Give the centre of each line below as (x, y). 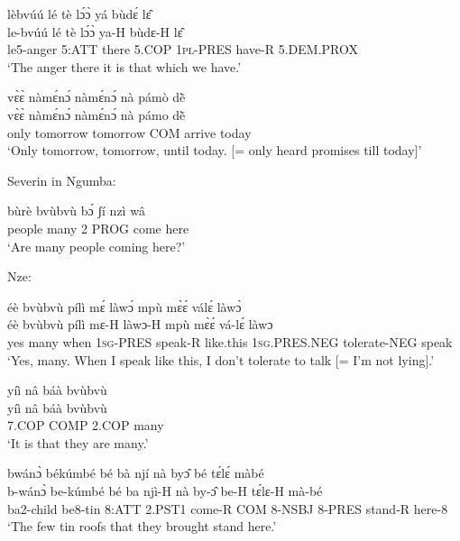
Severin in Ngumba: (62, 180)
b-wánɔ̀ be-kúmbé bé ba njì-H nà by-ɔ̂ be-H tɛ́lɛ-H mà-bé (165, 491)
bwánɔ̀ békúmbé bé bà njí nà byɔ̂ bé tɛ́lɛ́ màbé (136, 473)
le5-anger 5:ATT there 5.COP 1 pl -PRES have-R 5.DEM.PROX (183, 49)
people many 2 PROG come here (98, 228)
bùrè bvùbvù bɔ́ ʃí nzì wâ (76, 211)
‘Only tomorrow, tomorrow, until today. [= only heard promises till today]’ (215, 150)
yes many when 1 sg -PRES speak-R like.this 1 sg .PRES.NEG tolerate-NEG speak (230, 341)
